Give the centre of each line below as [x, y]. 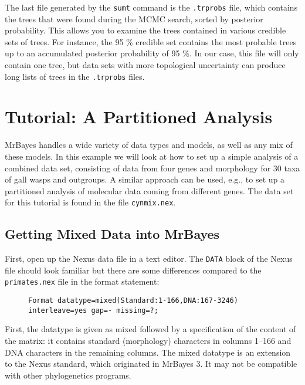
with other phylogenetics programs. [68, 375]
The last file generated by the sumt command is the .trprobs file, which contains [151, 7]
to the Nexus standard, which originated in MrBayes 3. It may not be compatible [151, 364]
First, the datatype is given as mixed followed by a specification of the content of [150, 329]
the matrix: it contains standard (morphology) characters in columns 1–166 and [148, 341]
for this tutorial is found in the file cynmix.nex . [90, 202]
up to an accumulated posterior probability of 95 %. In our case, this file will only [152, 53]
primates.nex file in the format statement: [82, 281]
